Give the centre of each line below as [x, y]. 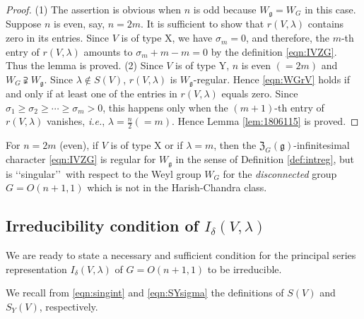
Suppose [24, 24]
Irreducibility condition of [102, 225]
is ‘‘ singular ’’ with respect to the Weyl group [104, 173]
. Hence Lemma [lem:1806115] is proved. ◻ [265, 121]
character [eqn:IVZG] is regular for [81, 159]
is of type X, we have [167, 38]
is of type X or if [147, 145]
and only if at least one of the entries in [92, 94]
